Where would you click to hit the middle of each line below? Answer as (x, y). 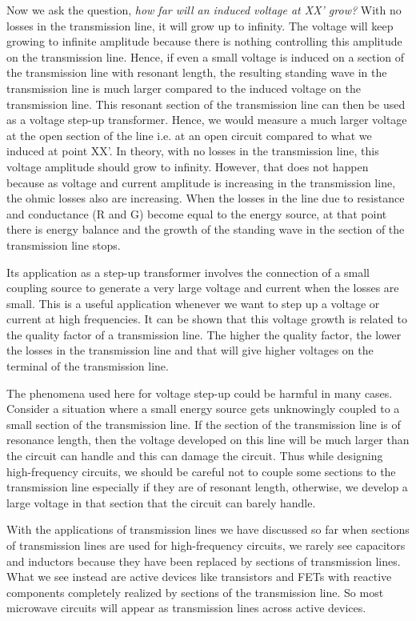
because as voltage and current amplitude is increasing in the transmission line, (201, 182)
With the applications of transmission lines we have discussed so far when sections (208, 529)
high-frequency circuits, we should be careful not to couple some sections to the (201, 471)
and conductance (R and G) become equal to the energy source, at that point (197, 213)
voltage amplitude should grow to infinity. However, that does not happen (188, 166)
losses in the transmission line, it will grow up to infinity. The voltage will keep (200, 25)
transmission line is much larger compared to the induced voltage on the (184, 88)
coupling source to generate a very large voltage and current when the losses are (203, 288)
